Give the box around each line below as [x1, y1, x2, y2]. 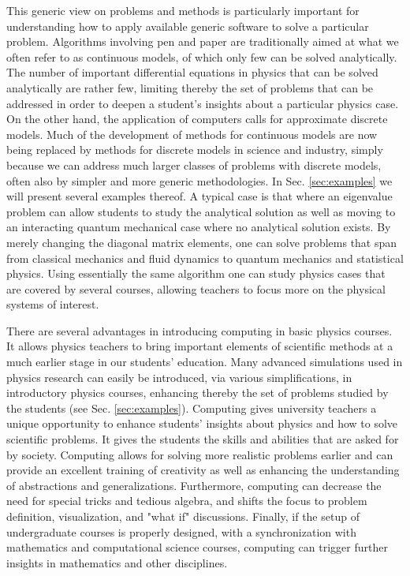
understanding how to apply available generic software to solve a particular [6, 17, 369, 34]
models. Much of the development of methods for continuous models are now [6, 125, 378, 142]
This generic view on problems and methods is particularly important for [6, 2, 360, 18]
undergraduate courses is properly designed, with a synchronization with [6, 523, 356, 540]
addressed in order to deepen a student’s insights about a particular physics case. [6, 95, 399, 111]
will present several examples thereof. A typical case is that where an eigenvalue [6, 188, 393, 204]
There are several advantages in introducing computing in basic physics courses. [6, 322, 393, 338]
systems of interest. [6, 296, 99, 312]
